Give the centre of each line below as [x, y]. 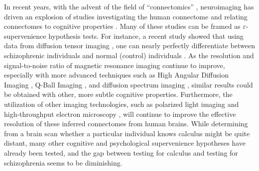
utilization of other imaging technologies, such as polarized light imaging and [122, 104]
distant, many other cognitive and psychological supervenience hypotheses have [125, 143]
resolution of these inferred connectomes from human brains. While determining [126, 124]
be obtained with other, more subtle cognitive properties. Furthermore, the [118, 94]
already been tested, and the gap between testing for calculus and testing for [121, 152]
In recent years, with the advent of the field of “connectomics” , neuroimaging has [129, 6]
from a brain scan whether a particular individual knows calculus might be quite [127, 133]
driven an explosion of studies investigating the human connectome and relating [126, 16]
